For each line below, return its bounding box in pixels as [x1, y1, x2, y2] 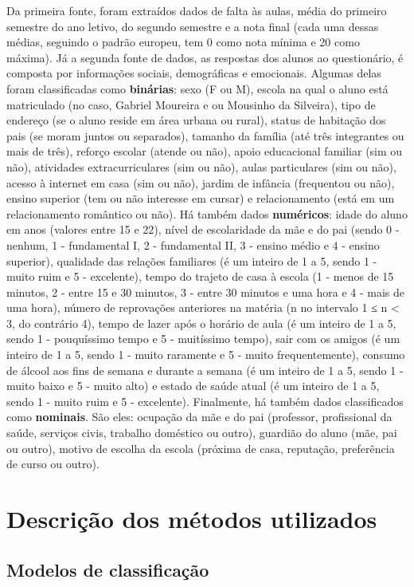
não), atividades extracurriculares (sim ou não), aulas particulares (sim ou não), [6, 158, 396, 175]
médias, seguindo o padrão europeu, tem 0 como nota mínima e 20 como [6, 33, 360, 50]
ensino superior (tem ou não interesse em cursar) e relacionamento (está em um [6, 190, 395, 207]
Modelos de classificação [6, 557, 209, 581]
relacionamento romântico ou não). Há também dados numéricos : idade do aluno [6, 205, 408, 222]
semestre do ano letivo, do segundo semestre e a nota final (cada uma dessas [6, 18, 379, 34]
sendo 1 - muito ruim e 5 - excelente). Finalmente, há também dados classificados [6, 392, 404, 409]
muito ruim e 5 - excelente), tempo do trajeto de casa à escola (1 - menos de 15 [6, 268, 394, 285]
